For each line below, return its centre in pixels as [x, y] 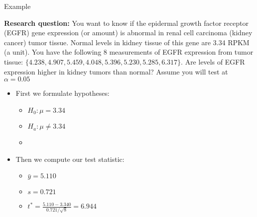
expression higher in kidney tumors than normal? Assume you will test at [116, 71]
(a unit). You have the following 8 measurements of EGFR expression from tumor [129, 52]
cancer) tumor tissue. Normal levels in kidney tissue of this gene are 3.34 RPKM [127, 42]
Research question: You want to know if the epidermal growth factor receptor [126, 23]
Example [17, 6]
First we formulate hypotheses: [63, 93]
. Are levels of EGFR [213, 61]
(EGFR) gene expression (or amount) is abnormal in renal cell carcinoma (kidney [128, 33]
